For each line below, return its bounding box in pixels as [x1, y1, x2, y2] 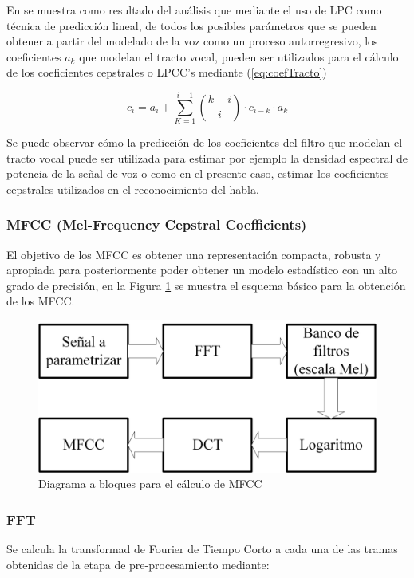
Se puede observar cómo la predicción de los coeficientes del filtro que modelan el [6, 134, 403, 151]
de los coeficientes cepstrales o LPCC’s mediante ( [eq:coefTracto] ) [6, 64, 327, 81]
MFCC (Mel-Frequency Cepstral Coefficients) [6, 214, 307, 234]
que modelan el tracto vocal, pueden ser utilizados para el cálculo [79, 48, 399, 65]
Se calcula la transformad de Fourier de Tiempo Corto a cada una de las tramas [6, 540, 398, 556]
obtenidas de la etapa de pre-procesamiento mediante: [6, 556, 270, 572]
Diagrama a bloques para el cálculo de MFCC [38, 475, 262, 492]
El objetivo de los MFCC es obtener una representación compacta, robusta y [6, 246, 381, 262]
